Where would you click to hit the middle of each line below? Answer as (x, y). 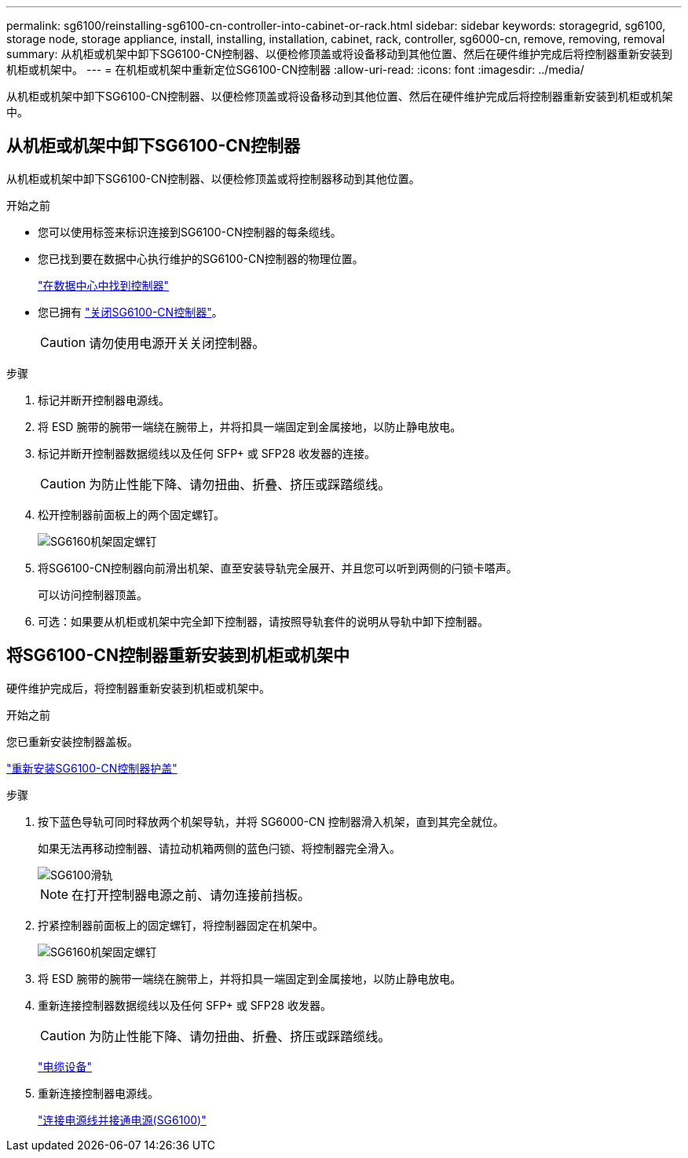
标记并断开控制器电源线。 (104, 400)
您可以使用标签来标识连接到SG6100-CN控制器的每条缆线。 (190, 232)
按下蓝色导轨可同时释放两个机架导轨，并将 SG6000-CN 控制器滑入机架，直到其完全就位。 (271, 821)
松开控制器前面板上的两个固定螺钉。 (131, 514)
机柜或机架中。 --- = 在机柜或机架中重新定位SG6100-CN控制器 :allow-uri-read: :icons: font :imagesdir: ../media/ (295, 69)
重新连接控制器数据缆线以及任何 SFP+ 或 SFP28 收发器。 (185, 1005)
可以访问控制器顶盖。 (93, 594)
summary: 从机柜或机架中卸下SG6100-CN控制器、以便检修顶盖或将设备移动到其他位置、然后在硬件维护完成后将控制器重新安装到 (340, 54)
